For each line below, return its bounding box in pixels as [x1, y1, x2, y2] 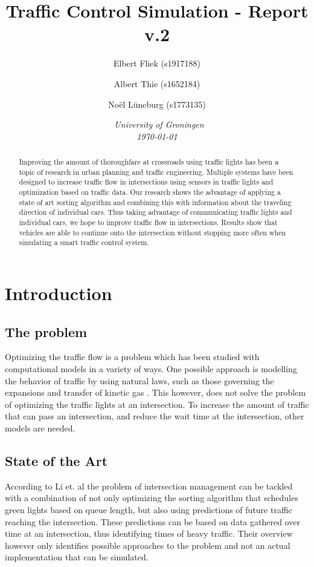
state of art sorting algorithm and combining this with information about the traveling [19, 197, 292, 207]
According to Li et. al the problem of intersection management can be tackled [5, 479, 293, 492]
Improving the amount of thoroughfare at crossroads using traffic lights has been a [19, 157, 279, 167]
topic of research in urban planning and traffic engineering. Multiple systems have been [19, 166, 293, 177]
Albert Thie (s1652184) [114, 77, 200, 90]
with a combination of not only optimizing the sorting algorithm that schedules [5, 491, 298, 504]
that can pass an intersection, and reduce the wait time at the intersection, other [5, 410, 304, 422]
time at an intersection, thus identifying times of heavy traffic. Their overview [5, 527, 293, 540]
